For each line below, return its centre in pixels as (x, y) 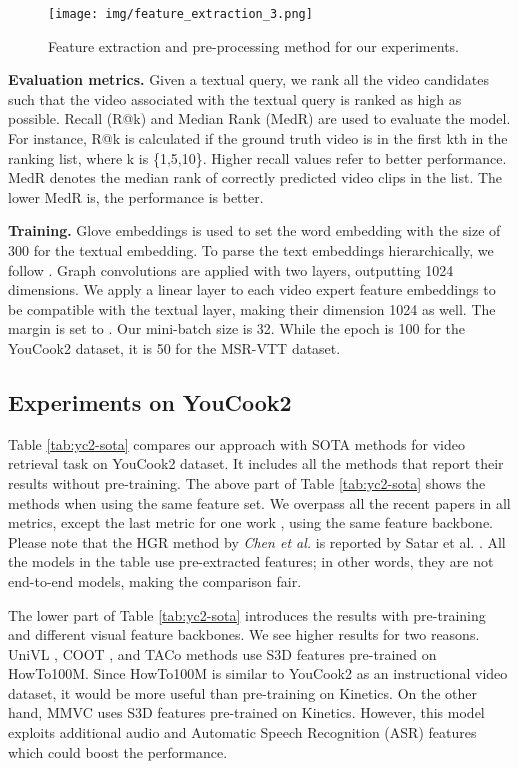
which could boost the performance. (118, 751)
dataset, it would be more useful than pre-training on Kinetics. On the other (243, 692)
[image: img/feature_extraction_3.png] (180, 14)
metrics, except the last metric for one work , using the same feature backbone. (251, 522)
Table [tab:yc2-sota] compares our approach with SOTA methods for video (236, 443)
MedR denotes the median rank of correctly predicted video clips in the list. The (255, 177)
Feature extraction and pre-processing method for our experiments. (253, 45)
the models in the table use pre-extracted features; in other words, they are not (251, 561)
